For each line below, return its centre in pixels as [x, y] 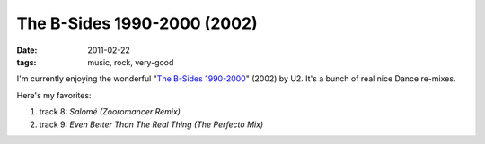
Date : [27, 50]
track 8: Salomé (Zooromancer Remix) [110, 112]
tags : [26, 62]
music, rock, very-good [131, 62]
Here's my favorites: [54, 95]
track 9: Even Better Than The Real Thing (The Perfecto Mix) [151, 124]
